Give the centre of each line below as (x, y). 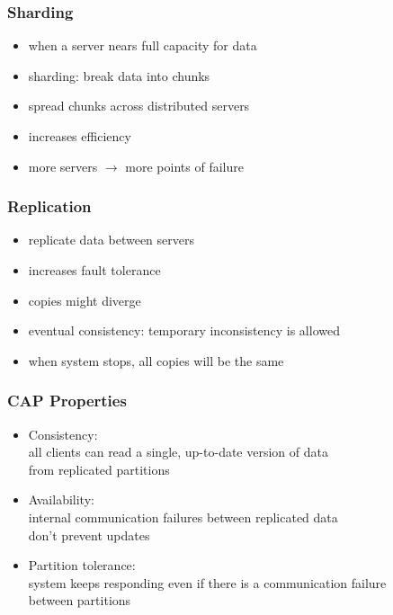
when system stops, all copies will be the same (156, 360)
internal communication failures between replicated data (183, 517)
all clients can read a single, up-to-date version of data (178, 452)
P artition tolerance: (82, 565)
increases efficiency (80, 136)
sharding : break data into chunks (119, 75)
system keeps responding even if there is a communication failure (207, 582)
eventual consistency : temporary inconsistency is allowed (184, 330)
